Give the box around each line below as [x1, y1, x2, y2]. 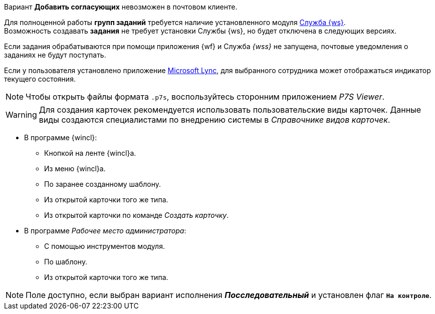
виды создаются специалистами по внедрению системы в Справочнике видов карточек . [39, 115, 390, 125]
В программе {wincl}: [24, 133, 97, 142]
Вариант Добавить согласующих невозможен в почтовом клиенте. [4, 3, 238, 11]
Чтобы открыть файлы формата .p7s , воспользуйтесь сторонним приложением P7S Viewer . [26, 92, 385, 102]
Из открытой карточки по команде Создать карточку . [44, 211, 229, 219]
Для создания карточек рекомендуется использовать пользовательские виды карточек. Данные [39, 105, 421, 115]
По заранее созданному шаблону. [44, 180, 161, 188]
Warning [6, 110, 37, 120]
